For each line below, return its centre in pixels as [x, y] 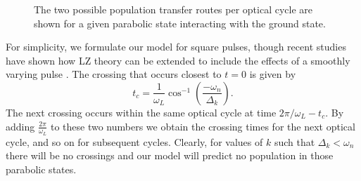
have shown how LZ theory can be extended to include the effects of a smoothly [178, 60]
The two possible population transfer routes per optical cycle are [173, 9]
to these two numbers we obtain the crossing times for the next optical [203, 126]
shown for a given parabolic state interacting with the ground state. [180, 23]
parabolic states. [41, 169]
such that [294, 141]
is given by [273, 74]
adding [20, 126]
